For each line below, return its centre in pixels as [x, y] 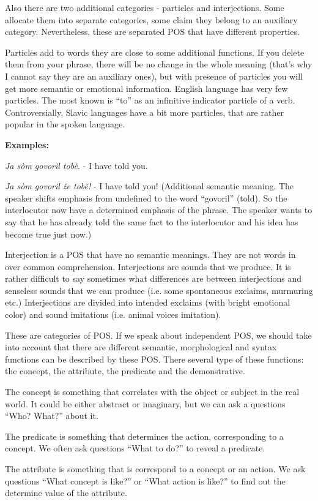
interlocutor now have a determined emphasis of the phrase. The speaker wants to [159, 210]
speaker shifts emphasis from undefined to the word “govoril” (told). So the [146, 198]
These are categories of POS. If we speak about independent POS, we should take [158, 335]
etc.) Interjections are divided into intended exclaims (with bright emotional [148, 302]
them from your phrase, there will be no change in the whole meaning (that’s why [159, 64]
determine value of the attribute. [66, 493]
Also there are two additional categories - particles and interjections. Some [145, 7]
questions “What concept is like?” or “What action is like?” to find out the [145, 480]
